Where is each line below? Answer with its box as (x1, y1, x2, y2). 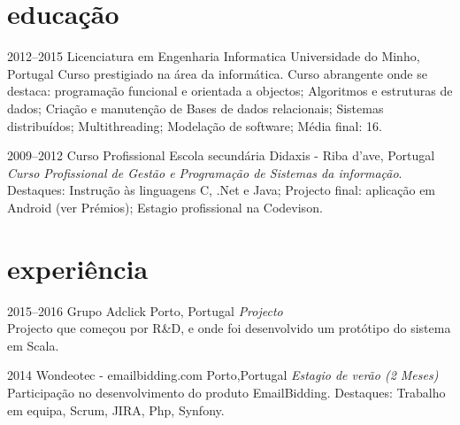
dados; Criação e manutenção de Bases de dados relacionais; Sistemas (7, 98, 384, 117)
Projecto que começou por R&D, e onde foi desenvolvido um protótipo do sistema (7, 319, 451, 337)
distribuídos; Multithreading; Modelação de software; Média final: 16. (7, 116, 382, 135)
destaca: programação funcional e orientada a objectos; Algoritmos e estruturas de (7, 81, 453, 100)
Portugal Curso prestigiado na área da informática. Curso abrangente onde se (7, 64, 427, 82)
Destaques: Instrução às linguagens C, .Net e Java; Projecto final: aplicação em (7, 181, 436, 199)
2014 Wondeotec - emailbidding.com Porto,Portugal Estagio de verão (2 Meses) (7, 366, 439, 384)
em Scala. (7, 336, 59, 354)
